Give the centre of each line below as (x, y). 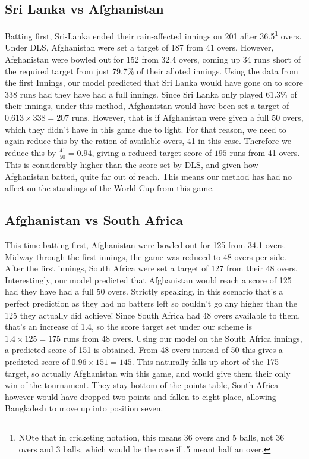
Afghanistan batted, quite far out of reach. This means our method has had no (149, 176)
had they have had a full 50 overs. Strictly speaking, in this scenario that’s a (144, 291)
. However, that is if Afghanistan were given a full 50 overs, (196, 118)
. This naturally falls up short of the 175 (205, 362)
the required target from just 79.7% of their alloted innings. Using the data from (152, 71)
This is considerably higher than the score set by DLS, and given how (132, 165)
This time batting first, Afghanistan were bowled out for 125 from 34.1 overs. (146, 245)
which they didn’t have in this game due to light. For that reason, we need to (146, 129)
